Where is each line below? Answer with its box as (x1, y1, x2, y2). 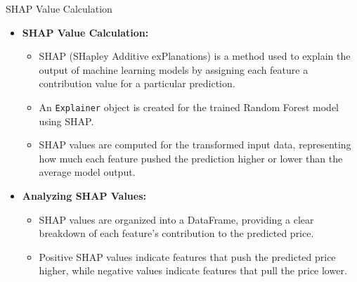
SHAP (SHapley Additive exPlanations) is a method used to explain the (39, 49, 351, 63)
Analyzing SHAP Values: (22, 188, 147, 203)
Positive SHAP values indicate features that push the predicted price (39, 249, 336, 264)
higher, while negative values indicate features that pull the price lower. (39, 263, 347, 278)
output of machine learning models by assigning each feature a (39, 62, 309, 77)
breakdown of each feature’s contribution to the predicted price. (39, 226, 314, 241)
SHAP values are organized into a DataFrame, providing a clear (39, 212, 314, 226)
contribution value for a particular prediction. (39, 76, 235, 91)
